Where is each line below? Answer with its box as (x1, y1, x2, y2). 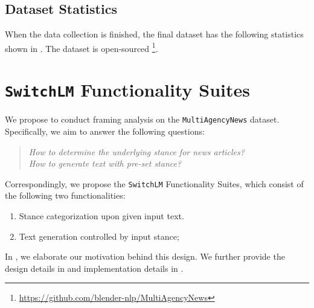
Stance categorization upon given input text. (19, 209, 184, 222)
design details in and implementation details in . (5, 261, 184, 274)
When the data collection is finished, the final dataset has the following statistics (5, 28, 304, 40)
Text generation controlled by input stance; (19, 229, 179, 242)
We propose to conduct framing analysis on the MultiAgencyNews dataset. (5, 113, 280, 126)
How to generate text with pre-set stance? (28, 157, 182, 170)
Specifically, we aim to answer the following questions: (5, 124, 205, 137)
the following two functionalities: (5, 189, 126, 202)
